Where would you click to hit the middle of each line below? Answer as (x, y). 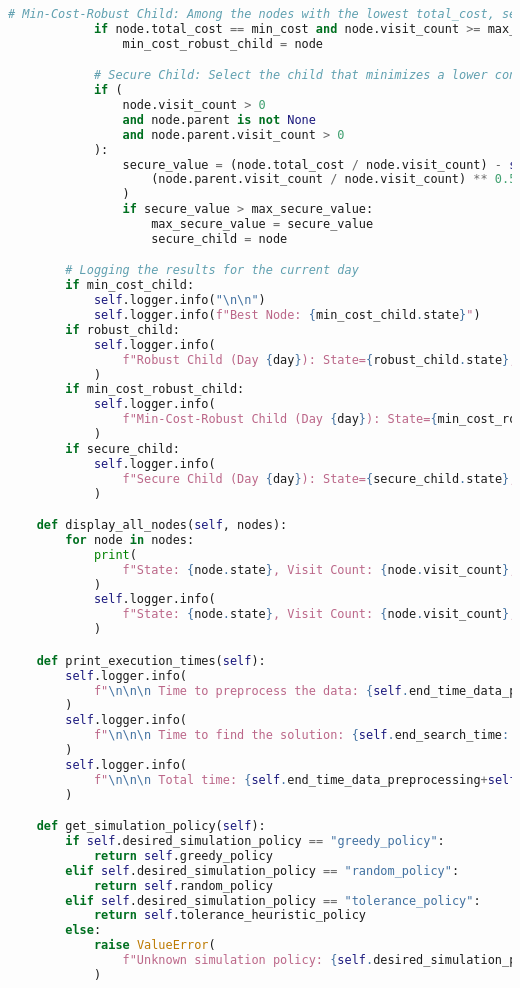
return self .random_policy (183, 885)
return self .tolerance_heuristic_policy (229, 915)
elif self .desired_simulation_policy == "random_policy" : (262, 870)
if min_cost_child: (130, 285)
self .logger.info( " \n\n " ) (179, 300)
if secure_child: (122, 448)
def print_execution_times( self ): (151, 660)
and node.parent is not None (219, 119)
